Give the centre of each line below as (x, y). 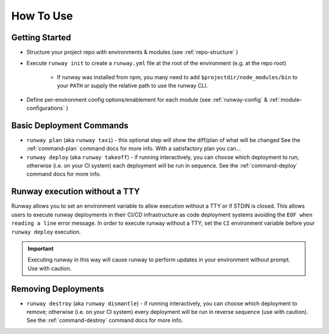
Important (41, 248)
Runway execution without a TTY (76, 192)
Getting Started (41, 37)
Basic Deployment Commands (70, 125)
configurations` (46, 108)
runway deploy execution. (46, 232)
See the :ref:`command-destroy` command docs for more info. (105, 321)
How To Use (42, 16)
